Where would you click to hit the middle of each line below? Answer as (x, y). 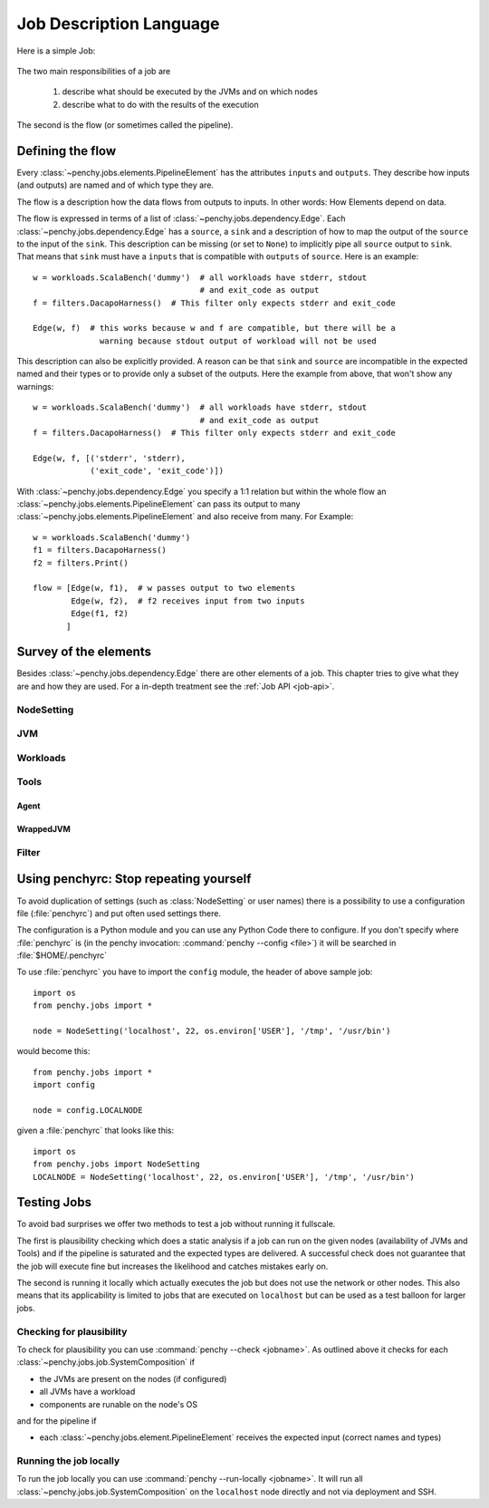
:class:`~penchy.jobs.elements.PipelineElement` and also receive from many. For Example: (185, 517)
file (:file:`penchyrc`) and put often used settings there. (119, 913)
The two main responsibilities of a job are (94, 71)
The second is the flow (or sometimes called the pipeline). (125, 125)
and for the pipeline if (57, 1421)
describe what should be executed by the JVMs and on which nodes (190, 92)
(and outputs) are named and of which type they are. (115, 185)
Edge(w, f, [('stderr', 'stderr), (109, 458)
